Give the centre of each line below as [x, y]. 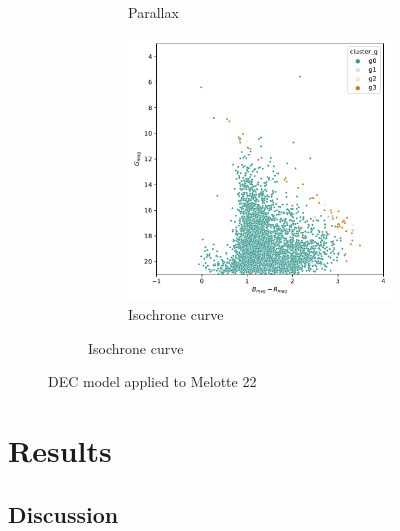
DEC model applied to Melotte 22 [152, 381]
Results [60, 450]
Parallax [153, 12]
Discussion [63, 513]
